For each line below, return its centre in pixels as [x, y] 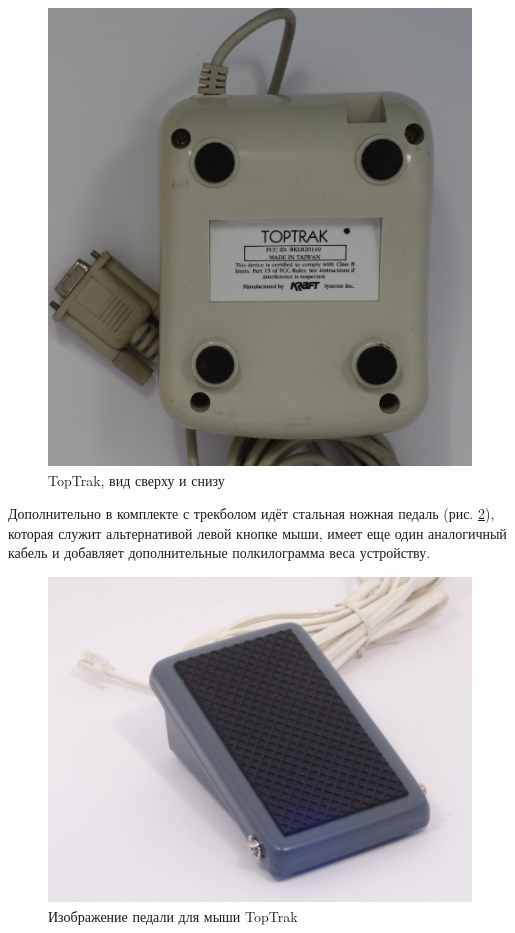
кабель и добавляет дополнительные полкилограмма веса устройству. [219, 552]
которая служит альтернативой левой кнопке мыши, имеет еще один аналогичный [257, 532]
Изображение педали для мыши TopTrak [173, 916]
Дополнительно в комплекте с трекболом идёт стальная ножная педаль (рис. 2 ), [251, 513]
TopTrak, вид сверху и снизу [136, 479]
